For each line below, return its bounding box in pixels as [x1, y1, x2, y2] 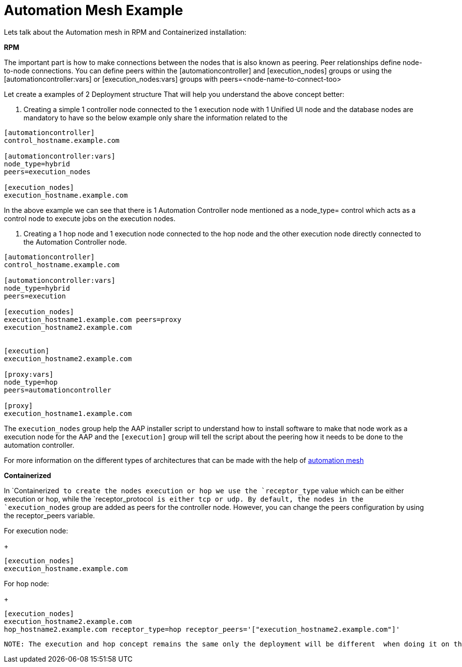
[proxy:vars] [4, 370, 54, 378]
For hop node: [4, 579, 49, 588]
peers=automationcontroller [4, 386, 112, 394]
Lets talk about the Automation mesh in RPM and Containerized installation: [4, 27, 247, 36]
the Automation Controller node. [23, 237, 127, 246]
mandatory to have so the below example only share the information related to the [23, 113, 288, 122]
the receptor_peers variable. [4, 511, 95, 520]
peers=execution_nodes [4, 167, 91, 176]
